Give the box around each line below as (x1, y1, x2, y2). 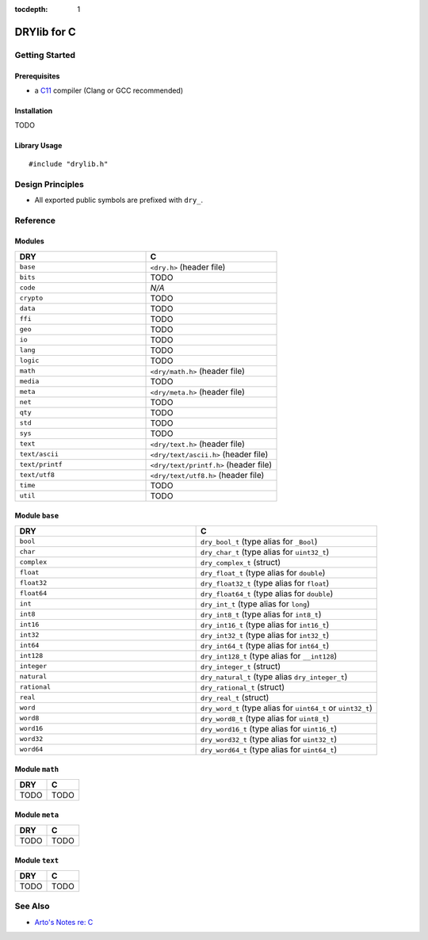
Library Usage (14, 141, 63, 151)
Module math (14, 765, 59, 774)
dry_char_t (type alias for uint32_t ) (200, 546, 330, 557)
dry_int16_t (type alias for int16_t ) (200, 619, 330, 630)
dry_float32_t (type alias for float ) (200, 577, 330, 588)
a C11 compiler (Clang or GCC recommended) (34, 86, 184, 95)
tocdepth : (14, 5, 48, 13)
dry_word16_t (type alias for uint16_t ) (200, 723, 338, 734)
